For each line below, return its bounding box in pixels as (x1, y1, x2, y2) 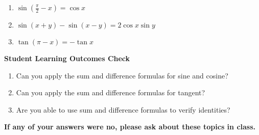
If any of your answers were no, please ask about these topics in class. (4, 121, 256, 132)
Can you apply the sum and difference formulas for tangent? (16, 87, 205, 98)
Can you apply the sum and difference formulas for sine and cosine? (16, 70, 228, 80)
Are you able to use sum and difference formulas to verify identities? (16, 104, 230, 115)
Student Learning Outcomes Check (4, 53, 130, 63)
